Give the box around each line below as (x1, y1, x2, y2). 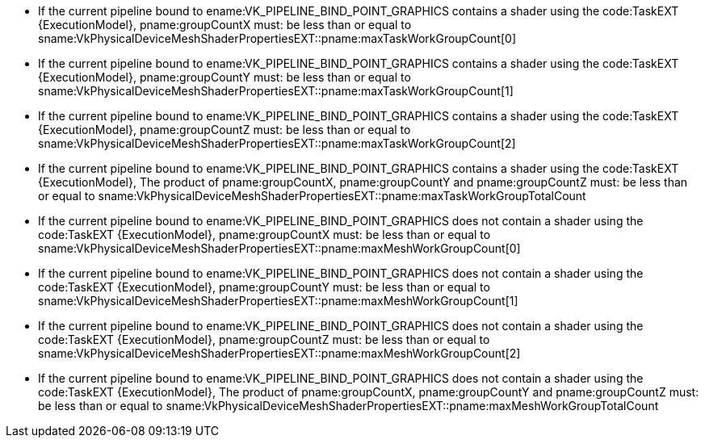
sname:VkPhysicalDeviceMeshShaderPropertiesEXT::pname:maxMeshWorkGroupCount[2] (38, 346, 521, 360)
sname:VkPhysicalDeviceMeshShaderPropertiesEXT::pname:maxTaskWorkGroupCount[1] (38, 84, 514, 98)
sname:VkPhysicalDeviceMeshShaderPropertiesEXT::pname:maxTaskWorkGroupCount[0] (38, 31, 516, 45)
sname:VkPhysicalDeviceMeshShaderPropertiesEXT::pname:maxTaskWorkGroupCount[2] (38, 136, 516, 150)
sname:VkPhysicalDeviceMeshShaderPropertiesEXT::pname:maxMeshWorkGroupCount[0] (38, 241, 521, 255)
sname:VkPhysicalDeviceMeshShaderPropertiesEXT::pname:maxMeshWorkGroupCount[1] (38, 294, 518, 308)
